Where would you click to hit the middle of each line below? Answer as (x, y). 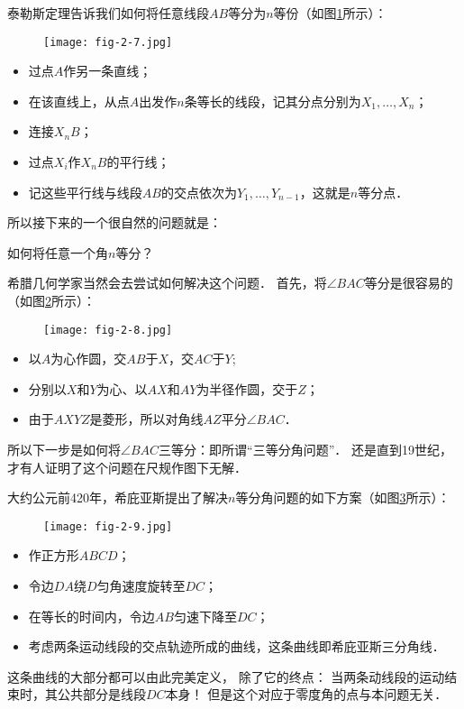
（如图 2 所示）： (51, 300)
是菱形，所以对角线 (146, 419)
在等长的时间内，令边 (91, 616)
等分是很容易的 (409, 283)
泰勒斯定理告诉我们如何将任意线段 (108, 13)
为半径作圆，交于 (247, 388)
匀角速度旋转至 (141, 586)
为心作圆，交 (89, 359)
